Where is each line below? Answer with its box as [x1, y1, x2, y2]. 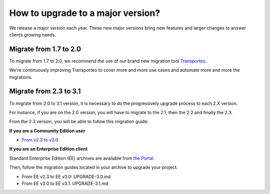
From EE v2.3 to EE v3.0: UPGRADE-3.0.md [21, 174, 111, 180]
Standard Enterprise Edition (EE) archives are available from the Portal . [9, 155, 155, 161]
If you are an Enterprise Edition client [9, 146, 87, 152]
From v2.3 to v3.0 [21, 137, 58, 143]
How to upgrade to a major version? [9, 7, 160, 18]
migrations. [9, 74, 32, 80]
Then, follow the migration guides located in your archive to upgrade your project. [9, 165, 178, 171]
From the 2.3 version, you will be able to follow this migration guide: [9, 119, 148, 125]
